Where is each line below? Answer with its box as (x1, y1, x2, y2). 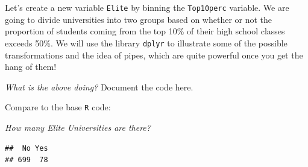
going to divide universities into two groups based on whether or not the (5, 13, 272, 25)
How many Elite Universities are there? (5, 121, 151, 133)
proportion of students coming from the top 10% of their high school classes (5, 25, 285, 37)
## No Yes (5, 143, 48, 153)
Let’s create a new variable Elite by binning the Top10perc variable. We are (5, 1, 289, 13)
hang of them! (5, 60, 57, 73)
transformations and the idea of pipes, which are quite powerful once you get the (5, 48, 303, 61)
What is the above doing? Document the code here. (5, 80, 193, 93)
